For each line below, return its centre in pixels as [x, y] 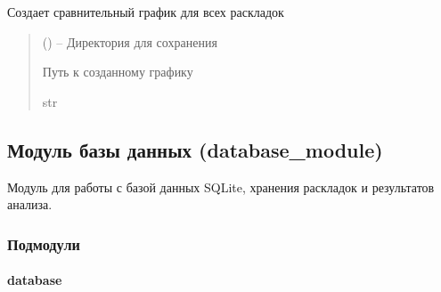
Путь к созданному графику [118, 72]
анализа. [30, 204]
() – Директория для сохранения [130, 41]
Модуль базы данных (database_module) [195, 149]
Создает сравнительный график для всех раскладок [146, 12]
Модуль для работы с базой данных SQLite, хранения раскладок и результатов [221, 187]
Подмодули [44, 243]
